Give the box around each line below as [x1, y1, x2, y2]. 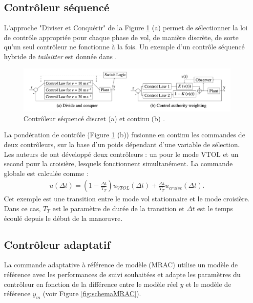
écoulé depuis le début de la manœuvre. [4, 213, 123, 223]
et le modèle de [186, 279, 232, 289]
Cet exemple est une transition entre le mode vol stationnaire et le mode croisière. [4, 194, 250, 204]
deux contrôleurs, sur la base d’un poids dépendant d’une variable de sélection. [4, 139, 240, 149]
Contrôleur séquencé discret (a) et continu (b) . [23, 113, 165, 123]
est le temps [197, 203, 233, 213]
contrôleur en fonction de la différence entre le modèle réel [4, 279, 178, 289]
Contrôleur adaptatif [4, 237, 110, 252]
